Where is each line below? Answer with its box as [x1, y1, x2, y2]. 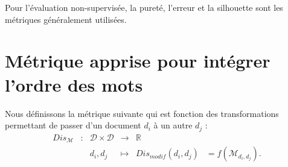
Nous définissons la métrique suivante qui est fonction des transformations [5, 107, 279, 119]
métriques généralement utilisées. [5, 13, 127, 25]
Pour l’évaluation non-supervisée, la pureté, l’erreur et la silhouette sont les [5, 1, 283, 13]
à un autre [153, 119, 193, 131]
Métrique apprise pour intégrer [5, 48, 270, 73]
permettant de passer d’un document [5, 119, 141, 131]
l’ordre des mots [5, 72, 143, 96]
